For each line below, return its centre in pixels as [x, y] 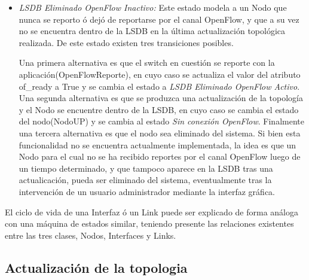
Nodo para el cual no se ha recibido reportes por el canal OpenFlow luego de [160, 156]
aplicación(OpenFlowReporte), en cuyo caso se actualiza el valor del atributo [160, 74]
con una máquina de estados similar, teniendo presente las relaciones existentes [149, 223]
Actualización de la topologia [96, 267]
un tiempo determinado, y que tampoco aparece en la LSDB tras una [146, 168]
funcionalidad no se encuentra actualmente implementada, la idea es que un [157, 144]
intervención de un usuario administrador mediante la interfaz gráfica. [147, 191]
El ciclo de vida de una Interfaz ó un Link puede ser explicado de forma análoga [152, 211]
